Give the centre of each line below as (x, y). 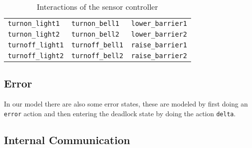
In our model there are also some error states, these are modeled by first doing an (126, 104)
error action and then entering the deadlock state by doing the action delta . (120, 113)
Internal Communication (67, 139)
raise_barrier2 (159, 56)
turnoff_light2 (36, 56)
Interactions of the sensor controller (97, 7)
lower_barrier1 (159, 23)
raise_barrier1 (159, 45)
